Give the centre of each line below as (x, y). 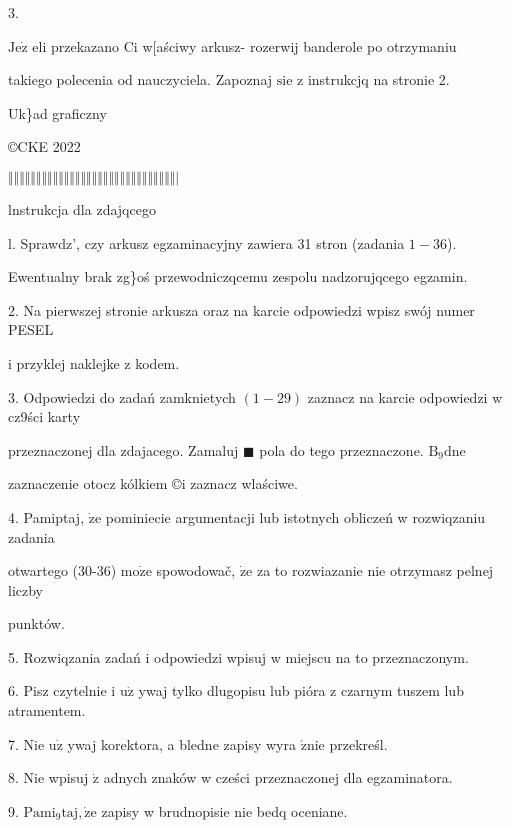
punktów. (36, 623)
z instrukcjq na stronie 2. (373, 79)
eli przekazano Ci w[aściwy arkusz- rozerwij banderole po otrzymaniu (244, 45)
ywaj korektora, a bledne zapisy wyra (181, 743)
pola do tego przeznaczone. (341, 449)
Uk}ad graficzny (57, 112)
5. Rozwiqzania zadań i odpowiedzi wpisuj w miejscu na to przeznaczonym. (238, 656)
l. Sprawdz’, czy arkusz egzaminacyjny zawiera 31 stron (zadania (206, 242)
